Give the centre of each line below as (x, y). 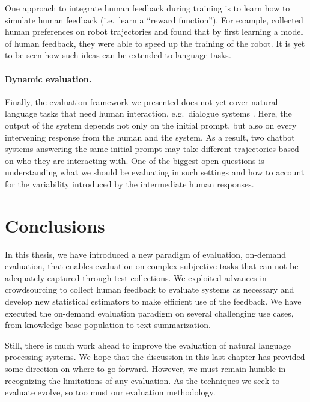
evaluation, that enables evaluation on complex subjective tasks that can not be (152, 266)
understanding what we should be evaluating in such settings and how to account (155, 172)
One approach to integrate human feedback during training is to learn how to (147, 8)
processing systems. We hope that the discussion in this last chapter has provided (155, 357)
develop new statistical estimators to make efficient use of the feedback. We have (153, 301)
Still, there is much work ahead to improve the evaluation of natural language (148, 345)
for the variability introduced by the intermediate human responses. (129, 184)
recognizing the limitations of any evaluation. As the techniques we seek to (142, 380)
